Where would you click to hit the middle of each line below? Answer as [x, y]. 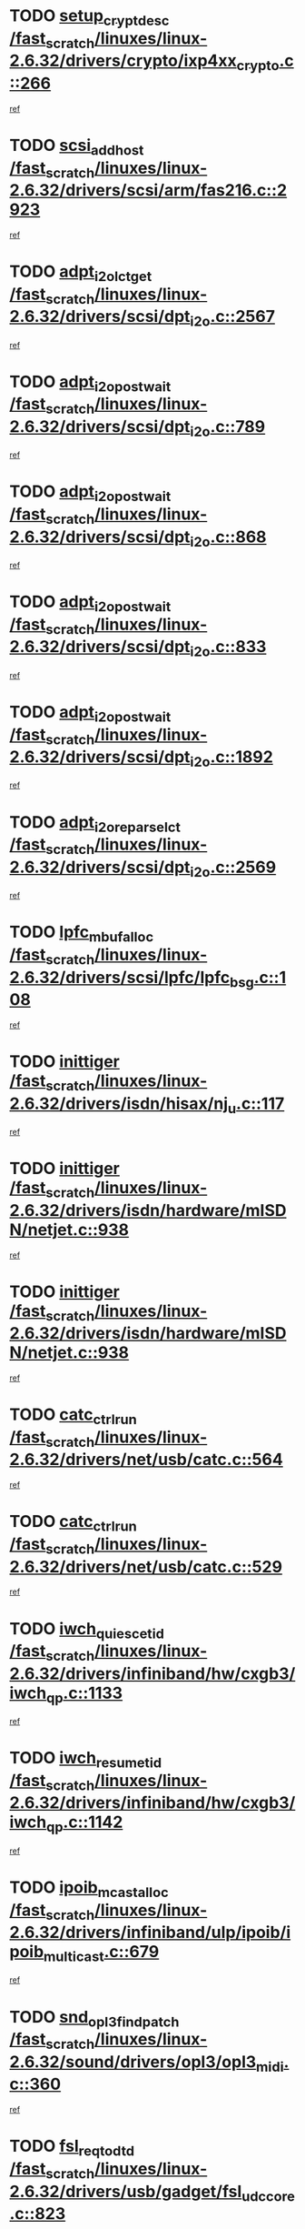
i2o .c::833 [228, 648]
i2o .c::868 [228, 538]
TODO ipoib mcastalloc [89, 1889]
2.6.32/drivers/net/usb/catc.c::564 [146, 1460]
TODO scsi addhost [77, 147]
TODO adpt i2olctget [81, 273]
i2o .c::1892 [232, 758]
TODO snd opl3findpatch [94, 2018]
